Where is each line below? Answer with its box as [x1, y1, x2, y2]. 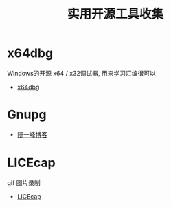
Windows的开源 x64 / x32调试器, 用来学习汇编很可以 [7, 69, 157, 77]
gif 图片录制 [7, 178, 41, 186]
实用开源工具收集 [67, 6, 163, 22]
